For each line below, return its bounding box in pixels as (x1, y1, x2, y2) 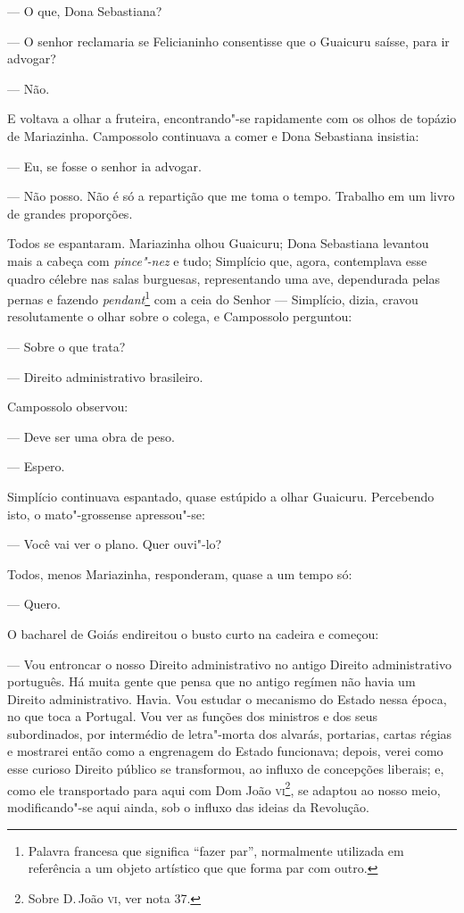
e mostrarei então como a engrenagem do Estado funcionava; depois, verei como (7, 742, 443, 760)
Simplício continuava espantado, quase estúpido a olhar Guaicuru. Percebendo (7, 486, 435, 505)
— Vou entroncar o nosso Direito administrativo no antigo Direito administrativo (7, 654, 452, 673)
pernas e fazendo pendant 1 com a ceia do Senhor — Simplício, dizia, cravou (7, 287, 418, 308)
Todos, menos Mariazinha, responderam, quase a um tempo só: (7, 564, 352, 583)
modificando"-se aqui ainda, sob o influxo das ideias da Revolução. (7, 797, 369, 816)
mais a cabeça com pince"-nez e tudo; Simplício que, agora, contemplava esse (7, 251, 427, 270)
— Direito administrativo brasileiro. (7, 367, 203, 386)
